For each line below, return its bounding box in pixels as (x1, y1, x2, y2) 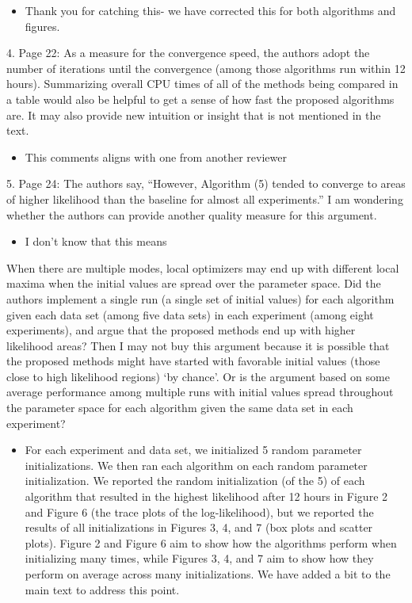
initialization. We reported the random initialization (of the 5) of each (25, 472, 365, 489)
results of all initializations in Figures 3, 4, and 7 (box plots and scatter (25, 519, 373, 536)
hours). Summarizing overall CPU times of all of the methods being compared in (6, 75, 399, 92)
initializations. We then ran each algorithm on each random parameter (25, 456, 368, 473)
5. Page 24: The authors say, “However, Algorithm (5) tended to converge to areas (6, 175, 406, 192)
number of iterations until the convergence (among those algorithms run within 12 (6, 59, 406, 76)
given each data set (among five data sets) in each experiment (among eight (6, 306, 374, 322)
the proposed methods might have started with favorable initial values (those (6, 353, 380, 369)
